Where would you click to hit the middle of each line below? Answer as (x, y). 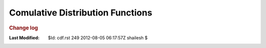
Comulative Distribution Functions (81, 13)
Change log (24, 28)
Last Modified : (24, 38)
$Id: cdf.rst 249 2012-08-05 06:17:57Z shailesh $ (98, 38)
